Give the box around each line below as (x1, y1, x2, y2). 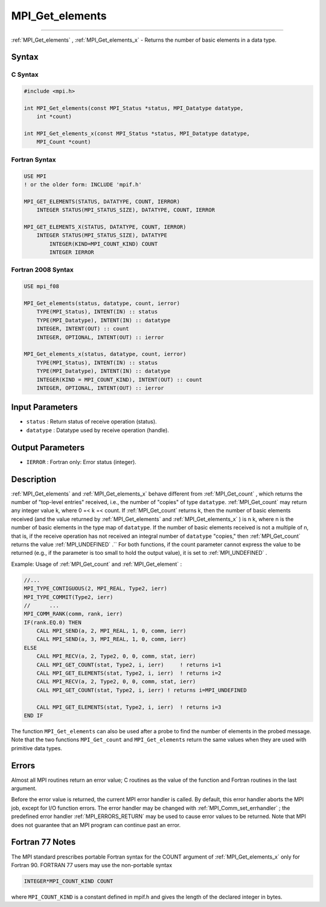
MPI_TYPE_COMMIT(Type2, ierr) (24, 594, 113, 600)
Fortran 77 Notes (11, 837, 76, 847)
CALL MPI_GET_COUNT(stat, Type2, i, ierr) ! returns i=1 (36, 661, 222, 668)
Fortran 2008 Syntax (11, 266, 74, 274)
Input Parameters (11, 402, 78, 413)
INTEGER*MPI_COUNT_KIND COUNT (24, 877, 113, 885)
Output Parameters (11, 442, 85, 453)
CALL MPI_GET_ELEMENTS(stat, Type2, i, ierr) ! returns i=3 (36, 704, 222, 710)
